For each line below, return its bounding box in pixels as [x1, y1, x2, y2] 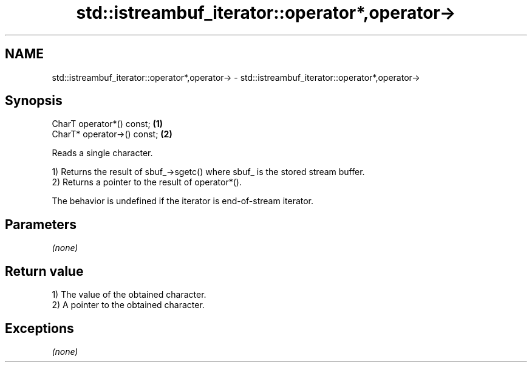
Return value [5, 263, 84, 279]
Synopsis [5, 93, 63, 109]
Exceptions [5, 320, 74, 336]
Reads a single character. [52, 148, 153, 159]
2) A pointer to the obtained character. [52, 300, 205, 310]
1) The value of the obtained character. [52, 289, 206, 300]
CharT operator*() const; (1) [52, 118, 163, 129]
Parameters [5, 216, 77, 232]
